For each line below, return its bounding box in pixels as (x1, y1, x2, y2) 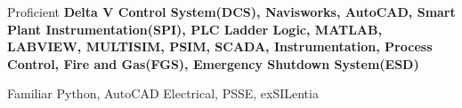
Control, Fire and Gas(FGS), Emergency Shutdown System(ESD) (7, 54, 419, 73)
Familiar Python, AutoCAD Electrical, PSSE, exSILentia (7, 84, 319, 103)
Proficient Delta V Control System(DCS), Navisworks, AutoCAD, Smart (7, 3, 456, 20)
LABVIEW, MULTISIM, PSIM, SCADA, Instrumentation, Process (7, 37, 433, 56)
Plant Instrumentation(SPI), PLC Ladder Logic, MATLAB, (7, 19, 382, 38)
